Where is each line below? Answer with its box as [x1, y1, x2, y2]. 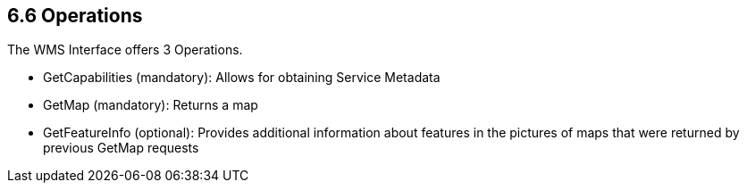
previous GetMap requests [43, 140, 199, 156]
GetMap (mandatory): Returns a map [43, 97, 258, 113]
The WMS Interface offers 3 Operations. [7, 42, 243, 58]
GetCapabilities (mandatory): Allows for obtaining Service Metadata [43, 70, 441, 86]
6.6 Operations [7, 4, 143, 27]
